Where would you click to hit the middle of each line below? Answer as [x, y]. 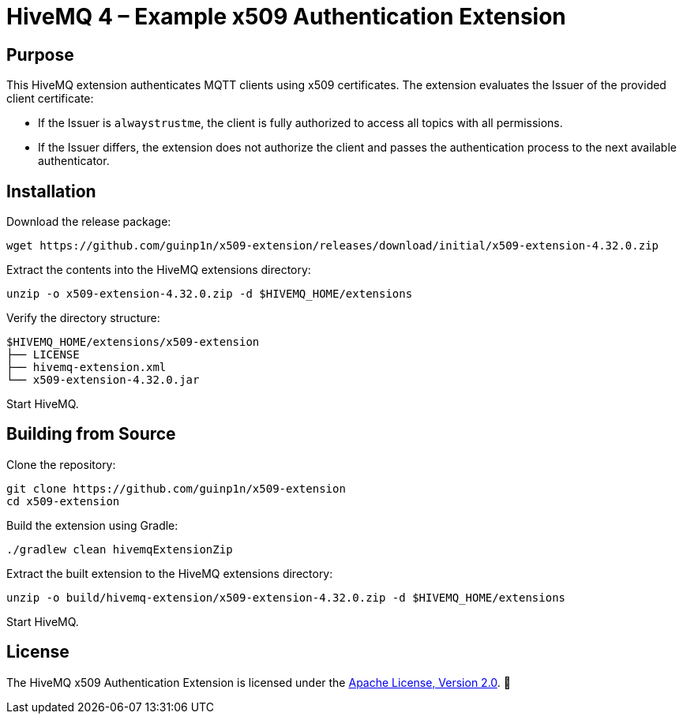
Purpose [40, 54]
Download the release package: [89, 222]
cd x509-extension [63, 501]
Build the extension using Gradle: [92, 525]
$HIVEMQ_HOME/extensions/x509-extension [133, 342]
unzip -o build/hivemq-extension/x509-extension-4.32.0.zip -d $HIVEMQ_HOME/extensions [286, 597]
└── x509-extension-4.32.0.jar [103, 380]
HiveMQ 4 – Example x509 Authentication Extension [286, 17]
